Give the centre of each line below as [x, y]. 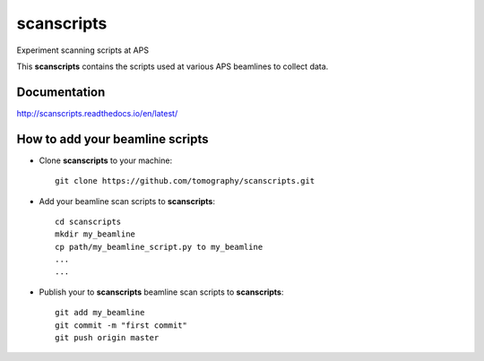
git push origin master [107, 338]
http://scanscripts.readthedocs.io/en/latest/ [97, 113]
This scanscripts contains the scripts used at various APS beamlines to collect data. [173, 66]
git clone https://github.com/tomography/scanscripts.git [185, 181]
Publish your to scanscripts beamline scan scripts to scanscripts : [161, 292]
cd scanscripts [88, 221]
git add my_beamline [100, 313]
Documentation [61, 92]
